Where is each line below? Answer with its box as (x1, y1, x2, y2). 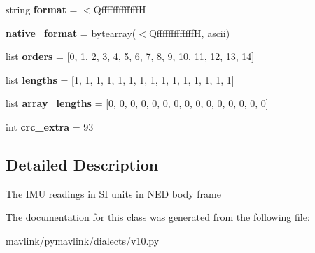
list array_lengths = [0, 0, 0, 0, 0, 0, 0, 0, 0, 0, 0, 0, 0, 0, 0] (6, 96, 269, 110)
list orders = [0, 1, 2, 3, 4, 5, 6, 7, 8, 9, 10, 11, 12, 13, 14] (6, 49, 255, 64)
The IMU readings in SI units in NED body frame (6, 186, 221, 201)
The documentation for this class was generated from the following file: (6, 210, 310, 224)
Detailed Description (6, 153, 159, 175)
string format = (6, 2, 78, 16)
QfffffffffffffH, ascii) (148, 25, 230, 40)
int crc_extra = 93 (6, 119, 94, 133)
